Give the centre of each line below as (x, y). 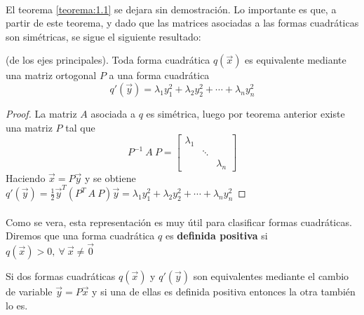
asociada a (113, 113)
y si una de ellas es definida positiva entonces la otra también (224, 292)
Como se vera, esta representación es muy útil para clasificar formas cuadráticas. (179, 222)
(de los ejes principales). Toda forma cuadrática (108, 60)
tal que (80, 127)
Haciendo (26, 177)
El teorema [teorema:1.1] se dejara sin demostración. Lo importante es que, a (171, 9)
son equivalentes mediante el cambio (271, 276)
